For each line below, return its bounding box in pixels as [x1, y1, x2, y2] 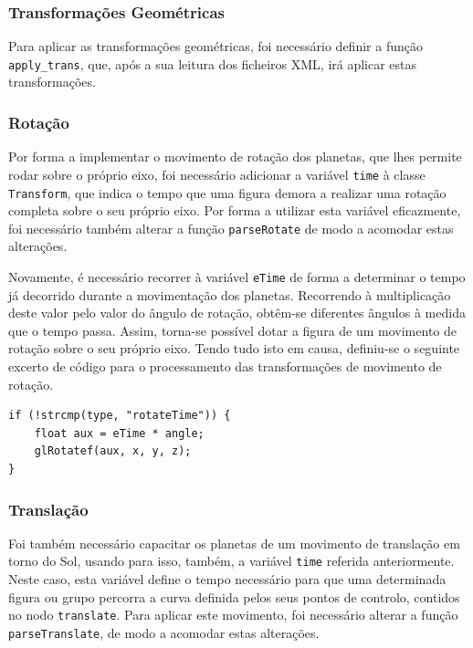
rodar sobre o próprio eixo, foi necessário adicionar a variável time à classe [8, 164, 426, 183]
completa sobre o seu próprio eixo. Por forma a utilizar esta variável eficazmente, [8, 201, 461, 220]
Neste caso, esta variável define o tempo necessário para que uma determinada [8, 570, 447, 589]
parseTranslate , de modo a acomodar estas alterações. [8, 622, 320, 642]
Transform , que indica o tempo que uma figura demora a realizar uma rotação [8, 183, 447, 202]
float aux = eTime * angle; [34, 426, 205, 440]
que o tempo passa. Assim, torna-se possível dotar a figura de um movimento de [8, 320, 457, 340]
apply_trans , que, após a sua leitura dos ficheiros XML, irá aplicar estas [8, 54, 417, 73]
